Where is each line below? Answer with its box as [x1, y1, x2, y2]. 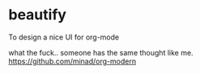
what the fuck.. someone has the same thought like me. [8, 47, 194, 57]
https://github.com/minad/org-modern [8, 56, 136, 66]
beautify [8, 6, 67, 24]
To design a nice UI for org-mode [8, 32, 120, 42]
